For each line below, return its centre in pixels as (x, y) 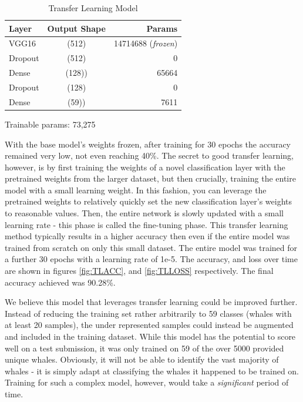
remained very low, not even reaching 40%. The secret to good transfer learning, (149, 155)
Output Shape (76, 28)
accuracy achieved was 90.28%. (60, 282)
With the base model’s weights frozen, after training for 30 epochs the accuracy (148, 144)
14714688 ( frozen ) (146, 43)
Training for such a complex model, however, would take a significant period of (147, 382)
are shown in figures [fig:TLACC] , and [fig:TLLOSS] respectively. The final (139, 271)
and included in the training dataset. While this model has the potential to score (150, 336)
